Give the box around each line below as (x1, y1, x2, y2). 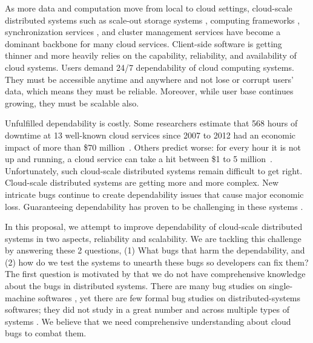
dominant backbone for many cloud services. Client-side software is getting (5, 37, 282, 50)
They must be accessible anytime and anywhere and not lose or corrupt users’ (5, 73, 294, 85)
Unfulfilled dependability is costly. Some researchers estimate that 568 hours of (5, 117, 298, 129)
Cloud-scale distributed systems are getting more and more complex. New (5, 176, 278, 189)
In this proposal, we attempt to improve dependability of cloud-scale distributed (5, 220, 303, 233)
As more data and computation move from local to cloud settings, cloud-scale (5, 2, 292, 14)
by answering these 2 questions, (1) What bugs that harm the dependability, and (5, 244, 305, 256)
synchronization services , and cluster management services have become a (5, 25, 281, 38)
